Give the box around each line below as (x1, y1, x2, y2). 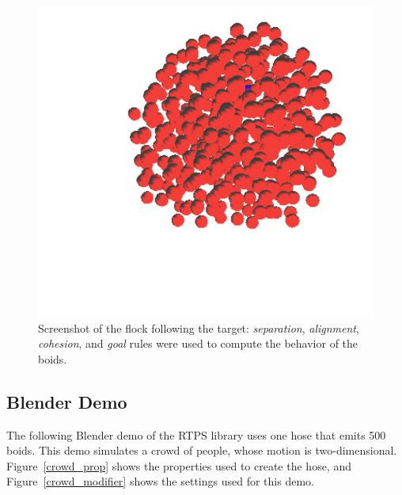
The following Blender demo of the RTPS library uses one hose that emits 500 (6, 426, 386, 443)
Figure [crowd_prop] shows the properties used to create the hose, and (6, 457, 351, 474)
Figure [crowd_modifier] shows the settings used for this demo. (6, 473, 314, 489)
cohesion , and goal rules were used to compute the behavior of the (38, 335, 358, 352)
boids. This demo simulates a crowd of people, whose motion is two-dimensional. (6, 442, 397, 459)
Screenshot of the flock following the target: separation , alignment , (38, 319, 359, 336)
